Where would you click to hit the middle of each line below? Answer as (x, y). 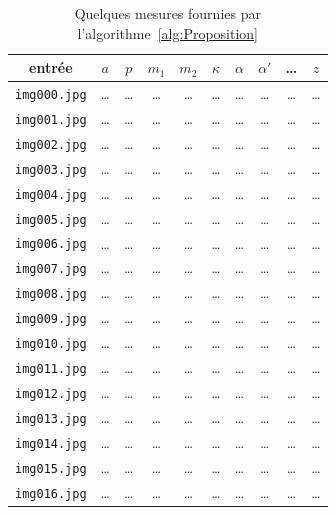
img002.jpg (51, 144)
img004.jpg (51, 194)
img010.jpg (51, 344)
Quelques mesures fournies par (167, 13)
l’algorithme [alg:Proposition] (168, 32)
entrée (51, 67)
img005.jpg (51, 219)
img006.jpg (51, 244)
